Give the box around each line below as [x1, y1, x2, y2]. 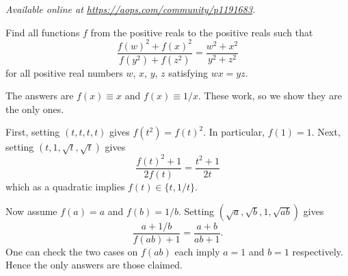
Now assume [5, 203, 57, 218]
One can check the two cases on [5, 244, 138, 258]
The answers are [5, 88, 74, 103]
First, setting [5, 125, 60, 139]
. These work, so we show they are [198, 88, 342, 103]
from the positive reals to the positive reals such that [90, 25, 313, 39]
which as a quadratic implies [5, 179, 125, 193]
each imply [174, 244, 220, 258]
